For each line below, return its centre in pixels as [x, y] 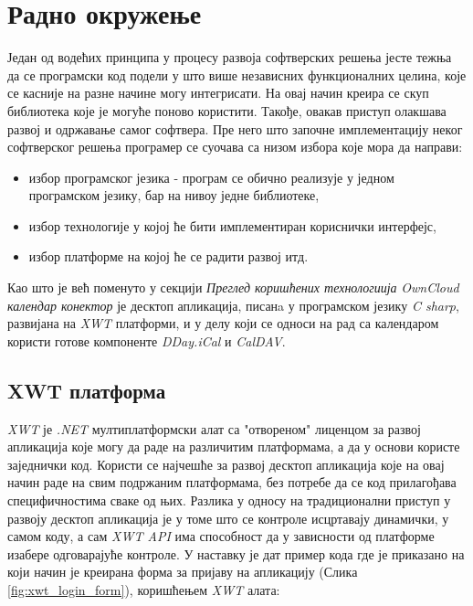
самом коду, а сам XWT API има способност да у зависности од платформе [221, 536]
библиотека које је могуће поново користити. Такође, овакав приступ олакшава [227, 110]
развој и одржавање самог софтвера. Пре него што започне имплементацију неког [235, 128]
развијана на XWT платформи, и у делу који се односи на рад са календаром [223, 323]
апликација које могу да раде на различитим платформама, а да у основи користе [234, 447]
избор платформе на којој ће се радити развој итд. [168, 256]
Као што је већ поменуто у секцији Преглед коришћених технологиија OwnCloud [233, 287]
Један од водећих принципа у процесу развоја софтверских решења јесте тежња [230, 57]
